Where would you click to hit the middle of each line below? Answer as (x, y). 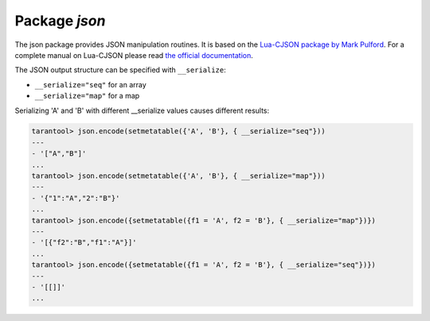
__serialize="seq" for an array (90, 84)
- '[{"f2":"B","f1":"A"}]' (84, 243)
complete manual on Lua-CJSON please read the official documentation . (134, 55)
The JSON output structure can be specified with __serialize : (120, 70)
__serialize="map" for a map (87, 96)
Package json (60, 21)
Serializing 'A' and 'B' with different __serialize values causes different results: (142, 110)
